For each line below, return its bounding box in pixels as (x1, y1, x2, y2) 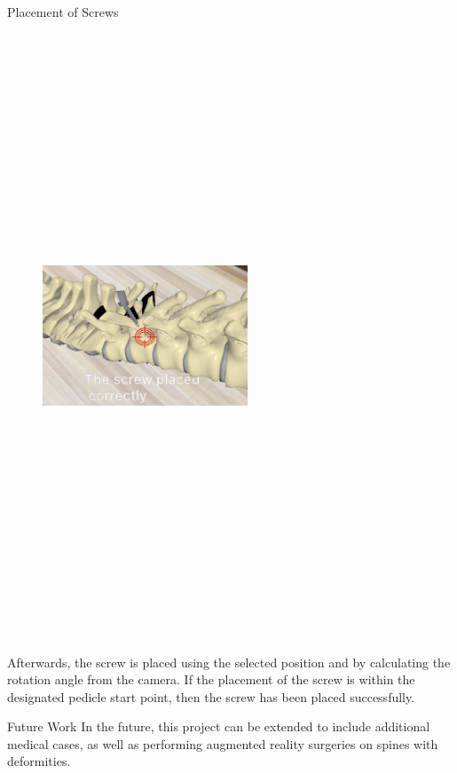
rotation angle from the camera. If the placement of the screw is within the (7, 670, 415, 689)
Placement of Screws (7, 3, 119, 20)
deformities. (7, 752, 71, 770)
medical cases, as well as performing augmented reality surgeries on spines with (7, 734, 438, 753)
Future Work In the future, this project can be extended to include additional (7, 717, 430, 736)
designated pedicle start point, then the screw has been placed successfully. (7, 687, 415, 706)
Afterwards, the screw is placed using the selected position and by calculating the (7, 652, 451, 671)
